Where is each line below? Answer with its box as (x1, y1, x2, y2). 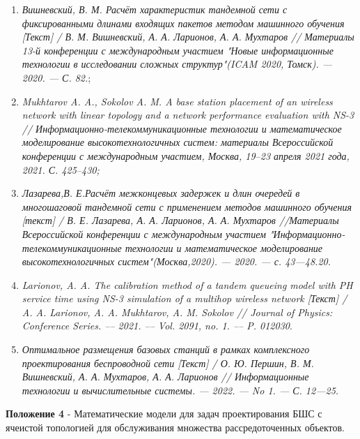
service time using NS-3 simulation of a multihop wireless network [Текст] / (22, 291, 347, 306)
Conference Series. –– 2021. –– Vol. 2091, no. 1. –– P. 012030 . (22, 318, 292, 333)
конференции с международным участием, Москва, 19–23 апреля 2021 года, (22, 148, 350, 163)
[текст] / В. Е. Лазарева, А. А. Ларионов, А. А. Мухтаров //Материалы (22, 213, 339, 228)
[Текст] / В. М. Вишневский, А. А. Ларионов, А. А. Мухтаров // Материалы (22, 29, 354, 44)
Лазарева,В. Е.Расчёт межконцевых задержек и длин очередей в (22, 186, 300, 200)
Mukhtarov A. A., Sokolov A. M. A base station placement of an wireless (22, 94, 333, 108)
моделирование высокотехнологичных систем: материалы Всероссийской (22, 135, 334, 149)
